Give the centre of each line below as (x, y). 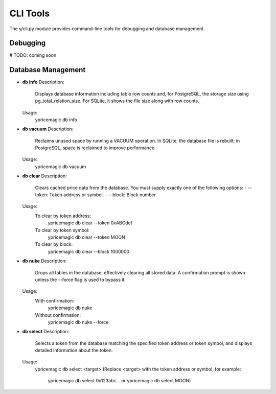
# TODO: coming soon (33, 55)
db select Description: (46, 332)
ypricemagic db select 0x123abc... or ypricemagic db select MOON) (119, 381)
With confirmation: (54, 300)
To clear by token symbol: (62, 230)
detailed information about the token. (74, 351)
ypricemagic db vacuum (61, 167)
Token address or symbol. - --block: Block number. (103, 195)
